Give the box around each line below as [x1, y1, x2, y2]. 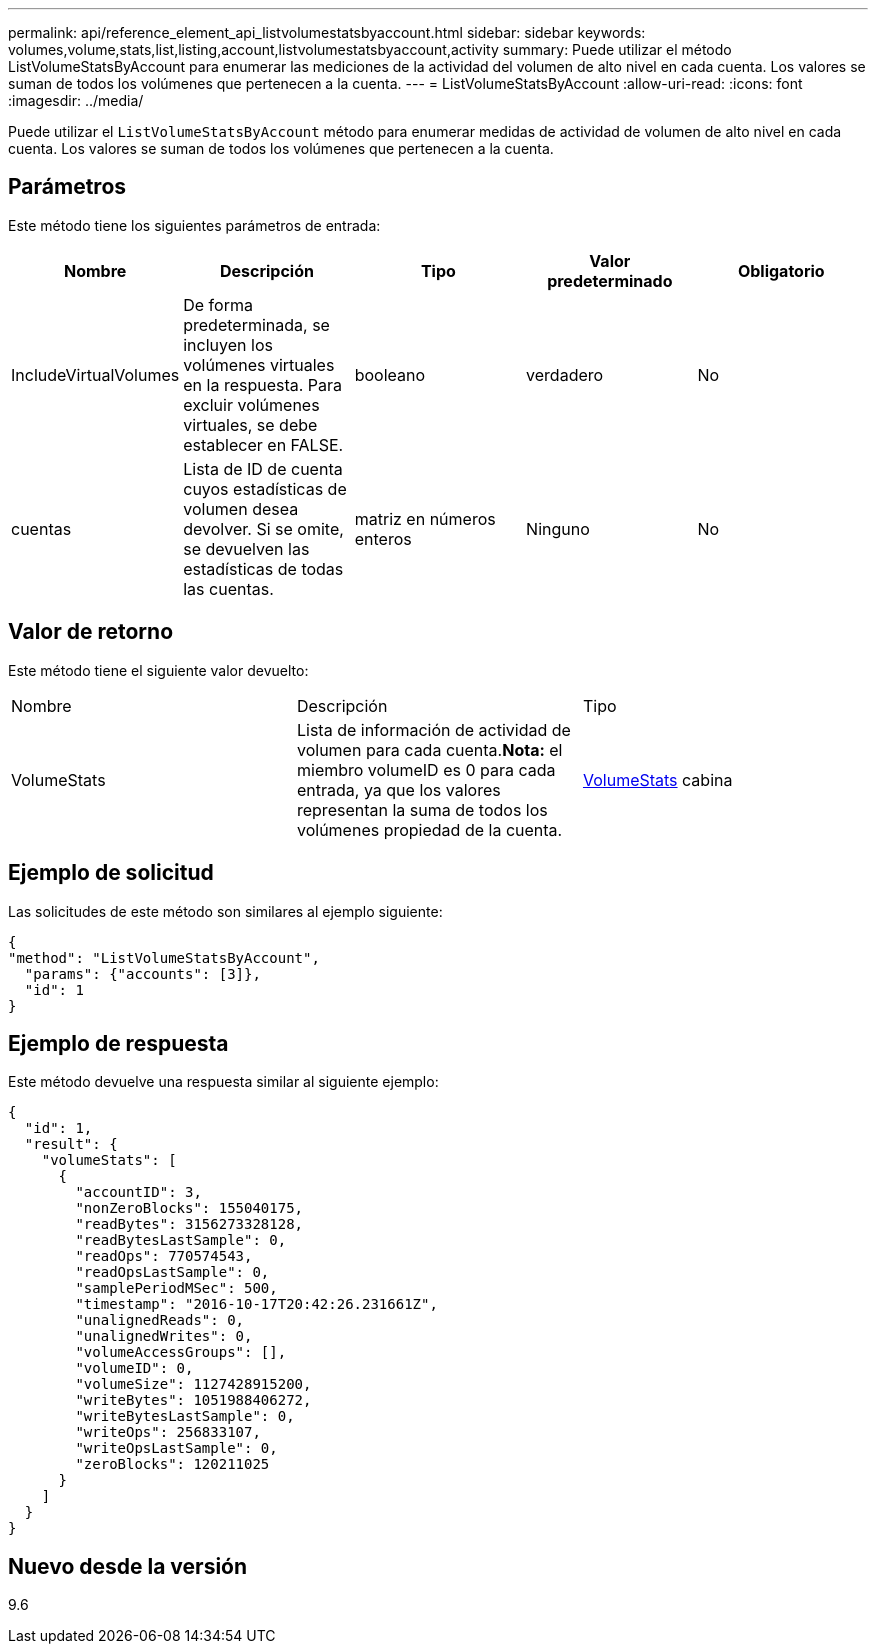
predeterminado [547, 270, 673, 291]
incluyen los [183, 334, 273, 355]
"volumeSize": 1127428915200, [75, 1376, 312, 1393]
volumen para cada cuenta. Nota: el [296, 739, 563, 760]
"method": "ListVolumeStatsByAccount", [8, 949, 320, 966]
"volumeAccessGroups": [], [75, 1344, 287, 1361]
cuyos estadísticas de [183, 478, 347, 499]
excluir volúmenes [183, 394, 320, 415]
